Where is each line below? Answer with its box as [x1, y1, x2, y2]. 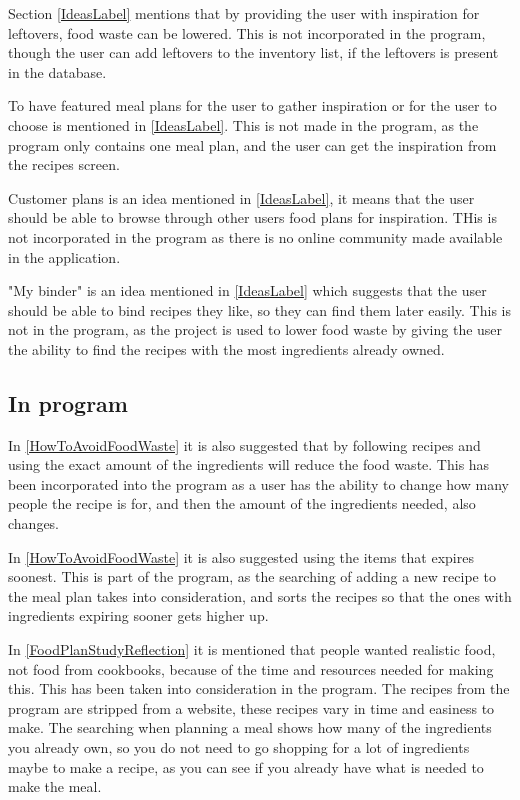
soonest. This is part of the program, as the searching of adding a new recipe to [8, 566, 496, 587]
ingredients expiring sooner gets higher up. [8, 605, 269, 626]
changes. [8, 513, 60, 534]
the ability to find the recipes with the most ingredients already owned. [8, 338, 445, 359]
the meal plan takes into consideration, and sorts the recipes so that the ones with [8, 585, 512, 606]
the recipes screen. [8, 154, 120, 175]
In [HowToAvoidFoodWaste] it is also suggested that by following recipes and [8, 434, 481, 455]
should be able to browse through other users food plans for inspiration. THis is [8, 207, 497, 228]
